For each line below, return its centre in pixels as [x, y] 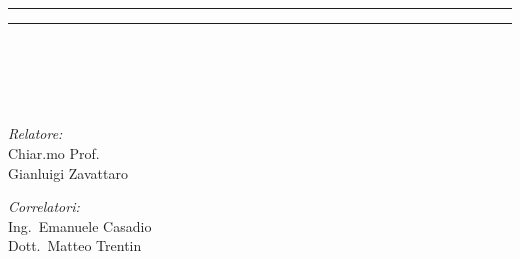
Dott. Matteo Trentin [75, 245]
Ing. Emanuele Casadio [80, 225]
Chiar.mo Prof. [54, 152]
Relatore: [35, 133]
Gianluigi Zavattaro [68, 172]
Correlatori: [44, 206]
